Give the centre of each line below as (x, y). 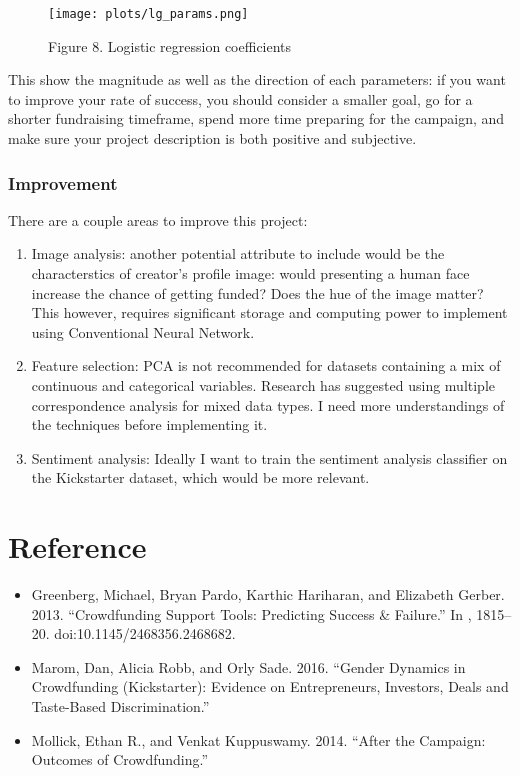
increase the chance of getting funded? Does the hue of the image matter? (257, 292)
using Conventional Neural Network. (143, 331)
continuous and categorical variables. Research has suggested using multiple (263, 385)
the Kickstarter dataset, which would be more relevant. (200, 477)
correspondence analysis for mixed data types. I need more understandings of (268, 404)
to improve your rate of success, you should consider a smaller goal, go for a (240, 98)
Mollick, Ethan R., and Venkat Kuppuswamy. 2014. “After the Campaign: (258, 739)
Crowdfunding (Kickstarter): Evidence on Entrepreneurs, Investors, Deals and (270, 686)
